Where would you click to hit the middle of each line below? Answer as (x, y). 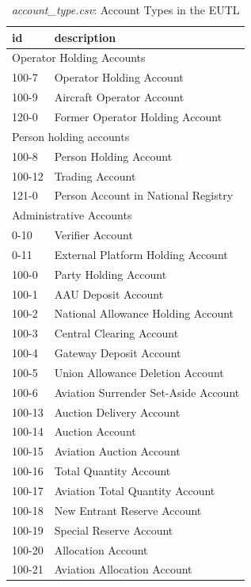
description (85, 37)
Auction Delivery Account (117, 412)
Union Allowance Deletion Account (139, 372)
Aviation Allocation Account (123, 569)
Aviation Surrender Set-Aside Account (147, 392)
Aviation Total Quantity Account (135, 490)
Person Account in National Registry (144, 195)
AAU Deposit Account (109, 293)
